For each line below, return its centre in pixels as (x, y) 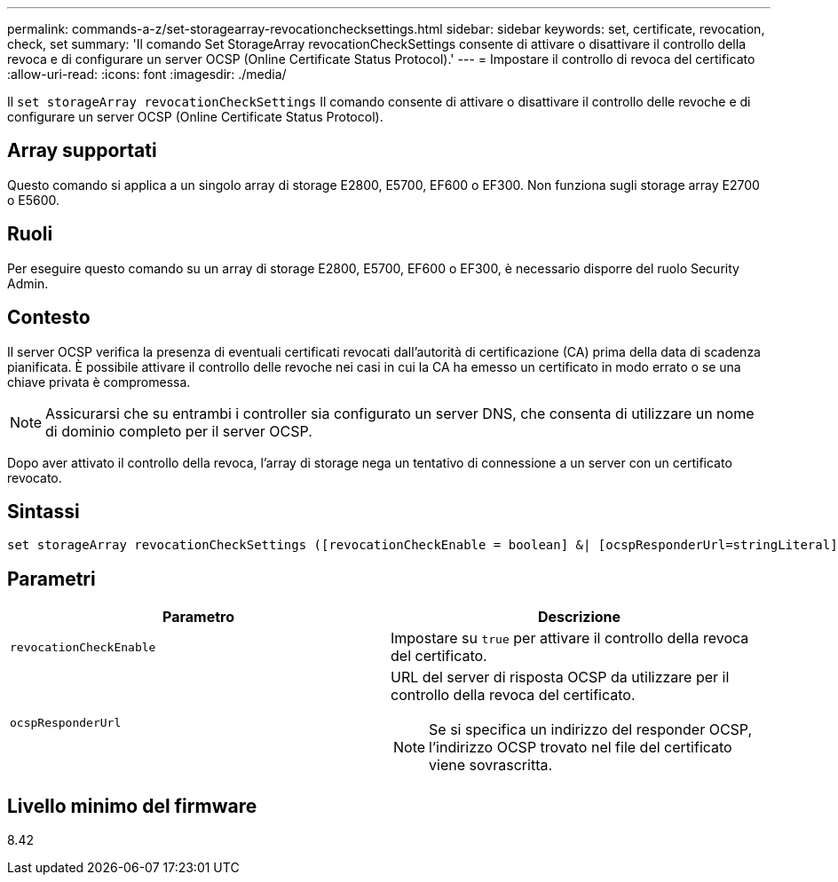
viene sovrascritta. (491, 765)
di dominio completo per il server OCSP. (179, 431)
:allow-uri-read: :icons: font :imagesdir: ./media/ (147, 74)
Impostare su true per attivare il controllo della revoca (570, 638)
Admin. (28, 283)
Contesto (49, 318)
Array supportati (82, 151)
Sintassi (43, 511)
